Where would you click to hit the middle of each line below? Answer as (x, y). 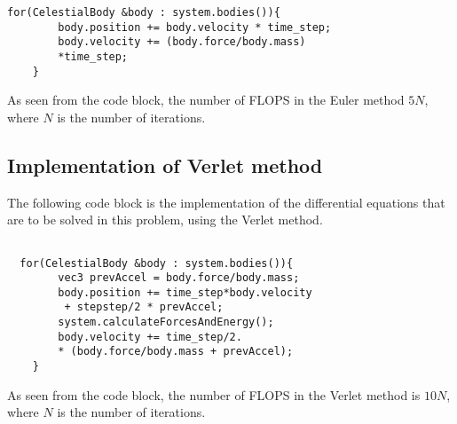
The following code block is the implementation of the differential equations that (226, 202)
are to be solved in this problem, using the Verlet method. (165, 220)
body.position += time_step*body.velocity (185, 292)
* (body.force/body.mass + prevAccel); (176, 352)
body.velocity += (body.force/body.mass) (182, 42)
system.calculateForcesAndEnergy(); (166, 322)
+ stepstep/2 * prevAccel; (144, 307)
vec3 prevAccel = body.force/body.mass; (179, 278)
